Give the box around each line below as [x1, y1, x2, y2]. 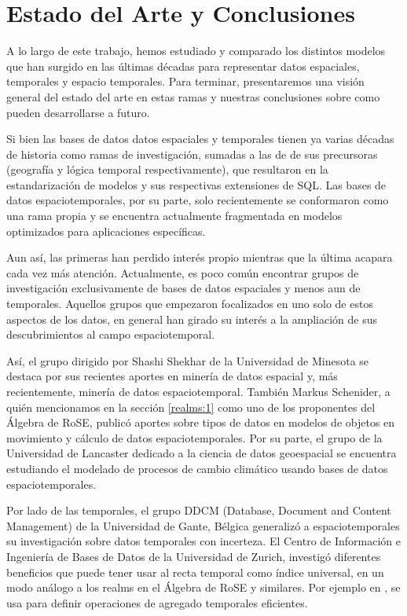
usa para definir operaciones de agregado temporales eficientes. [6, 594, 308, 610]
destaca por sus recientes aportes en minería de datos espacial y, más [6, 368, 338, 384]
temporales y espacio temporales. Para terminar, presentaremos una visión [6, 73, 365, 90]
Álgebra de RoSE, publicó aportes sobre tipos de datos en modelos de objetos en [6, 414, 395, 431]
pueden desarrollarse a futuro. [6, 104, 150, 120]
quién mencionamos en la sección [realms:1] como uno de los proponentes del [6, 398, 376, 415]
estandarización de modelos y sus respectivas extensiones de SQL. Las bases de [6, 176, 387, 192]
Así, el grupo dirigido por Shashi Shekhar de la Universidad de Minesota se [6, 352, 369, 368]
